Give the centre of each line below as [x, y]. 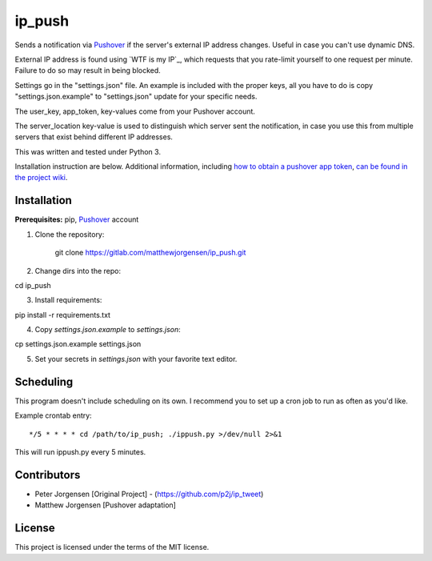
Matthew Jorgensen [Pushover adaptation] [105, 505]
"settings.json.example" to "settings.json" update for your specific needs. [136, 97]
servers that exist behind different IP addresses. [94, 137]
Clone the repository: [70, 234]
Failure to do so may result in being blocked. [88, 70]
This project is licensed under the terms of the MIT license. [112, 547]
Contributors [48, 475]
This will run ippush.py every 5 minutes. [80, 451]
